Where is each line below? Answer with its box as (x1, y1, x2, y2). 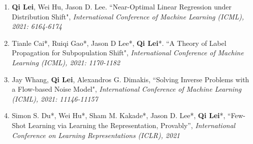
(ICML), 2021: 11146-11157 (11, 93, 98, 104)
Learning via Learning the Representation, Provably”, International (28, 120, 235, 130)
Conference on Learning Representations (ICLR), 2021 (11, 130, 180, 140)
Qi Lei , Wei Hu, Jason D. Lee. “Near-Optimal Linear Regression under (11, 1, 231, 11)
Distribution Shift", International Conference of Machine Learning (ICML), (11, 11, 244, 21)
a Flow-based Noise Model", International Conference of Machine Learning (11, 84, 241, 94)
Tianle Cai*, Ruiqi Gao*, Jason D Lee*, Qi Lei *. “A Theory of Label (11, 37, 226, 48)
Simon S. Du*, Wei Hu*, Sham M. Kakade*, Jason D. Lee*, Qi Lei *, (11, 110, 225, 121)
